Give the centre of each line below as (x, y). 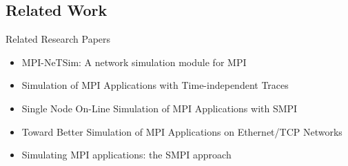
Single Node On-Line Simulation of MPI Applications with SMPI (160, 108)
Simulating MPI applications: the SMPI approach (126, 155)
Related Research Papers (58, 39)
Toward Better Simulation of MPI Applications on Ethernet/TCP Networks (182, 131)
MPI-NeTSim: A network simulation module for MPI (134, 62)
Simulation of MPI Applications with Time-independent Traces (155, 85)
